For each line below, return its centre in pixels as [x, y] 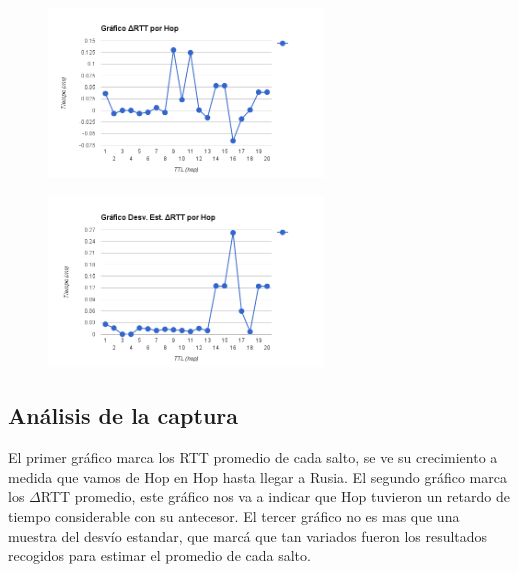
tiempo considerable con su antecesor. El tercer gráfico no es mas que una [234, 515]
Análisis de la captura [123, 415]
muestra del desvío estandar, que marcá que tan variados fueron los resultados [248, 535]
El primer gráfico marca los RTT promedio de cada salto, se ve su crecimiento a [253, 457]
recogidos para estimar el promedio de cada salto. [159, 555]
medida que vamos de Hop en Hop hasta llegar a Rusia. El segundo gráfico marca [257, 476]
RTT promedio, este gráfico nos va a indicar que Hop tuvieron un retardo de [275, 496]
